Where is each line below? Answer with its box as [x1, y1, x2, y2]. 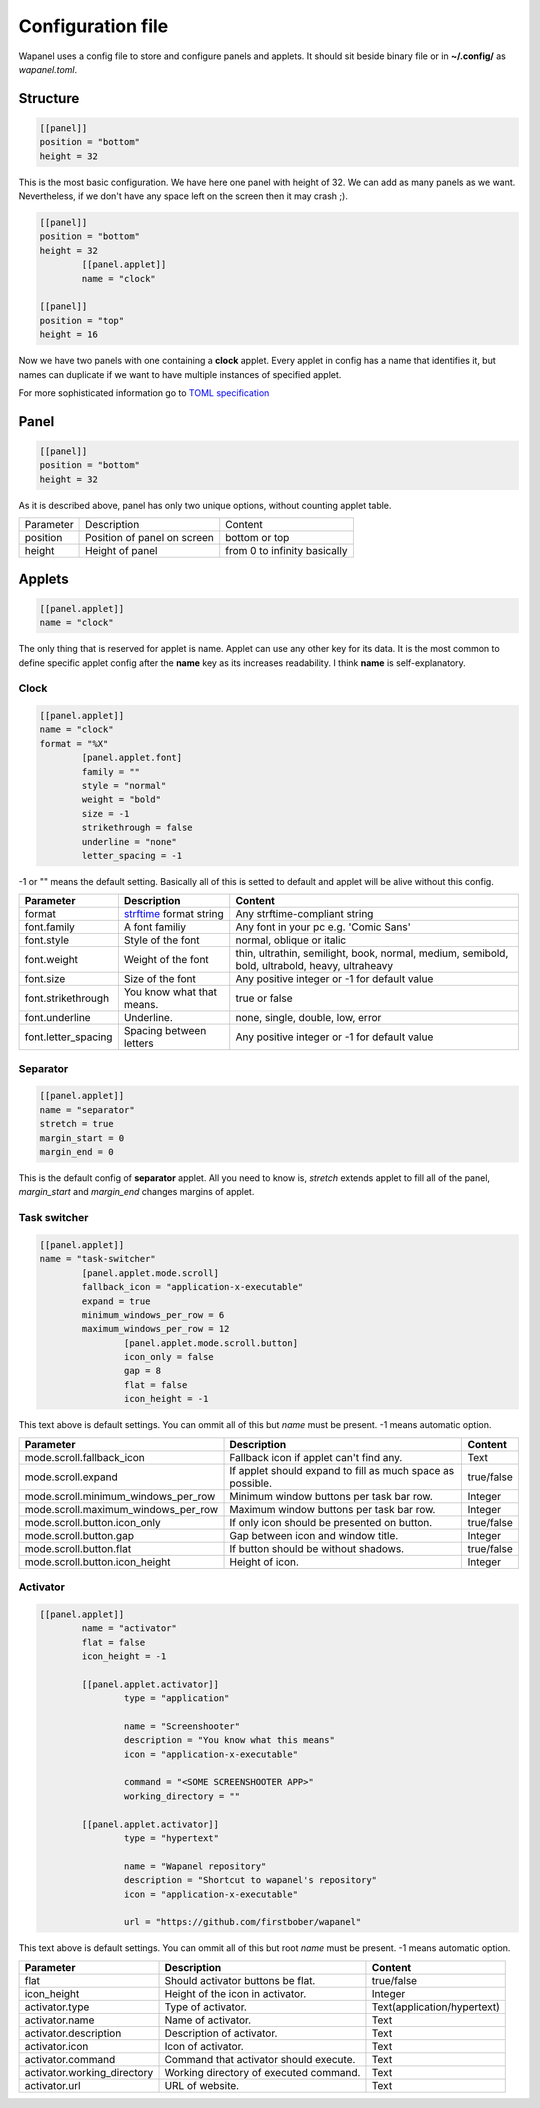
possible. [229, 1476, 273, 1490]
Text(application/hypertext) [371, 2000, 500, 2014]
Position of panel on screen [85, 531, 214, 545]
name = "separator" [39, 1104, 135, 1115]
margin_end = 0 [39, 1146, 114, 1158]
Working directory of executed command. [164, 2065, 361, 2079]
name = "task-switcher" [39, 1253, 157, 1265]
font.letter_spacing [24, 1030, 113, 1044]
